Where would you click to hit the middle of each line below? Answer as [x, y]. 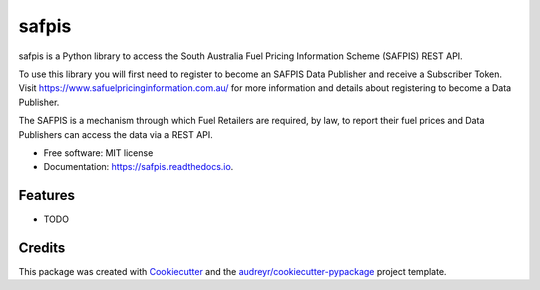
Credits [42, 248]
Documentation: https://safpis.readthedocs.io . [138, 167]
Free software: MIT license [98, 152]
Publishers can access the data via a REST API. [116, 134]
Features [46, 195]
